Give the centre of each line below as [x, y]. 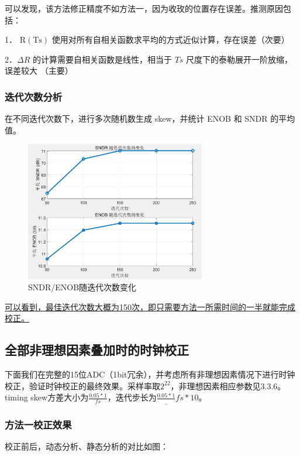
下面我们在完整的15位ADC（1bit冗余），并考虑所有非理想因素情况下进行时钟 [150, 374]
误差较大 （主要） [39, 71]
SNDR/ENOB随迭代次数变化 [82, 287]
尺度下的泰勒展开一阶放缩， [239, 59]
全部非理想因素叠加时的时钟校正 [97, 350]
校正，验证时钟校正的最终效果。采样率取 [82, 385]
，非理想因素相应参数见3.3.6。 [228, 385]
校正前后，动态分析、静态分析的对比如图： [87, 446]
